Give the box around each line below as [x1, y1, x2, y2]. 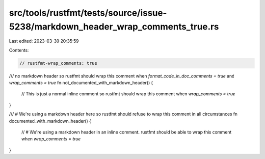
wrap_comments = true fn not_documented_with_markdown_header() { [9, 80, 153, 86]
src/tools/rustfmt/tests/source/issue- [9, 7, 167, 18]
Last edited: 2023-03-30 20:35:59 [9, 38, 79, 44]
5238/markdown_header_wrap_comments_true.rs [9, 21, 219, 32]
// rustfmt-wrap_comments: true [19, 60, 98, 66]
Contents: [9, 47, 29, 53]
